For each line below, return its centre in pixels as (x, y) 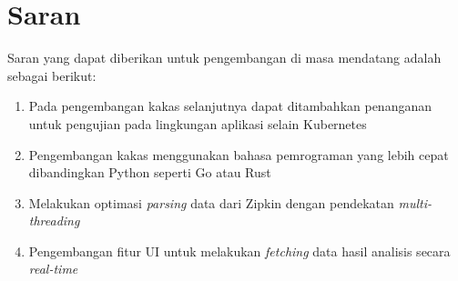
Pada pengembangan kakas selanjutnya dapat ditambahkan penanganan (230, 106)
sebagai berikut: (52, 75)
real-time (53, 269)
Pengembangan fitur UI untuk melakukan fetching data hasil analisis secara (239, 251)
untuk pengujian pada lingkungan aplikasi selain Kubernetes (198, 123)
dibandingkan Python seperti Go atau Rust (150, 172)
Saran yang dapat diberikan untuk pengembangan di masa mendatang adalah (224, 58)
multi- (415, 202)
